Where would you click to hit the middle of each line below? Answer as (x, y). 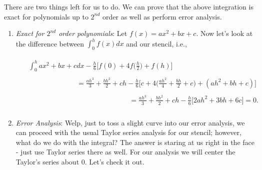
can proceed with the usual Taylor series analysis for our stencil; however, (128, 132)
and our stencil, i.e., (156, 43)
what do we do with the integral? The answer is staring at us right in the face (135, 142)
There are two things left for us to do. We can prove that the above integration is (129, 6)
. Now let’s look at (224, 33)
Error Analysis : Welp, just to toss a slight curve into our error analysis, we (130, 122)
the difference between (50, 43)
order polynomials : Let (93, 33)
